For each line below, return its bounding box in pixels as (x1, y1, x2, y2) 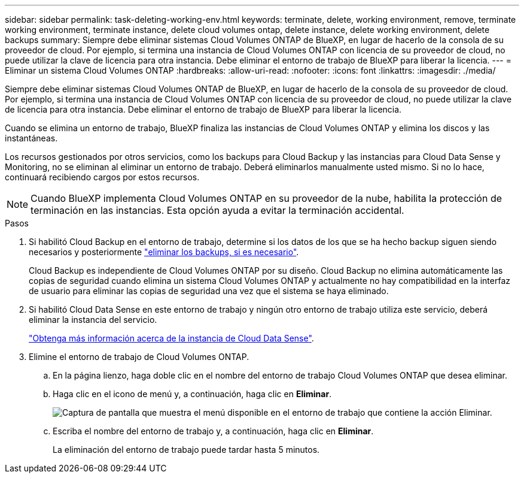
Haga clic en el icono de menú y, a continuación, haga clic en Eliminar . (53, 389, 332, 399)
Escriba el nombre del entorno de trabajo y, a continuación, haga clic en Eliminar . (53, 426, 374, 436)
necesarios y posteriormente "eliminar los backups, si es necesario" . (29, 247, 299, 257)
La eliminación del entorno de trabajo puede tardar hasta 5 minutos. (53, 444, 320, 455)
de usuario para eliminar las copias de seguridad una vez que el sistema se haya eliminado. (29, 286, 389, 296)
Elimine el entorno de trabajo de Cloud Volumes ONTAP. (29, 352, 249, 362)
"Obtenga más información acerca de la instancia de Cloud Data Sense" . (29, 333, 314, 343)
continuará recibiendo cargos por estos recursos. (5, 172, 200, 182)
